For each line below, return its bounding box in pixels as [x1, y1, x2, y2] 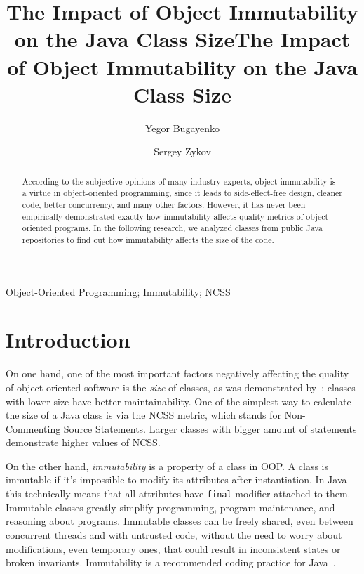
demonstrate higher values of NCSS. [6, 435, 161, 450]
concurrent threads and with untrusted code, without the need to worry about [6, 527, 342, 542]
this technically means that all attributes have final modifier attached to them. [6, 486, 351, 501]
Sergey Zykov [154, 144, 211, 159]
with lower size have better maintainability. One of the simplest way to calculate [6, 393, 351, 408]
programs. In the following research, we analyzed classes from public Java [54, 222, 323, 234]
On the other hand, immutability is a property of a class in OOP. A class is [6, 458, 329, 473]
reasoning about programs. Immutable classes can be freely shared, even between [6, 514, 353, 528]
